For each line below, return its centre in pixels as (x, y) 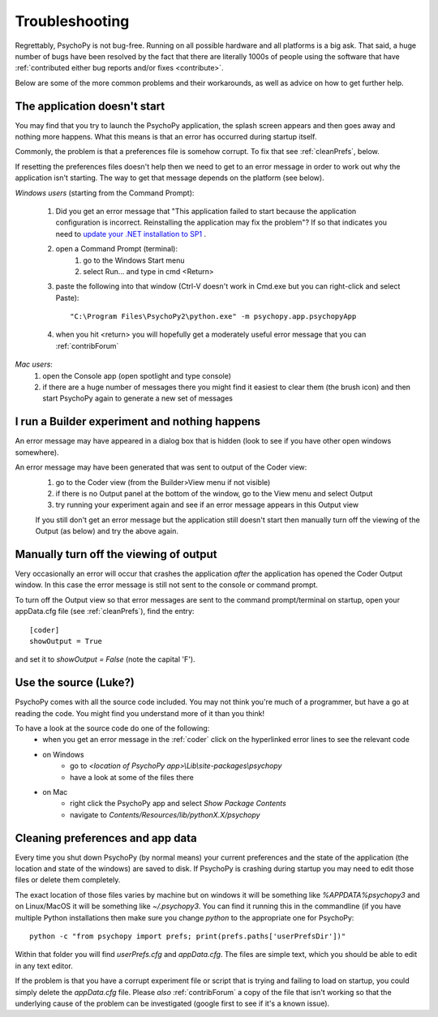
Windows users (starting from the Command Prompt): (105, 193)
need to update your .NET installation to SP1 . (131, 234)
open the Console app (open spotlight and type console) (137, 375)
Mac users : (34, 364)
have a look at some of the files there (132, 777)
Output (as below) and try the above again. (107, 531)
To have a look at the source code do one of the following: (112, 728)
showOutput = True (66, 641)
